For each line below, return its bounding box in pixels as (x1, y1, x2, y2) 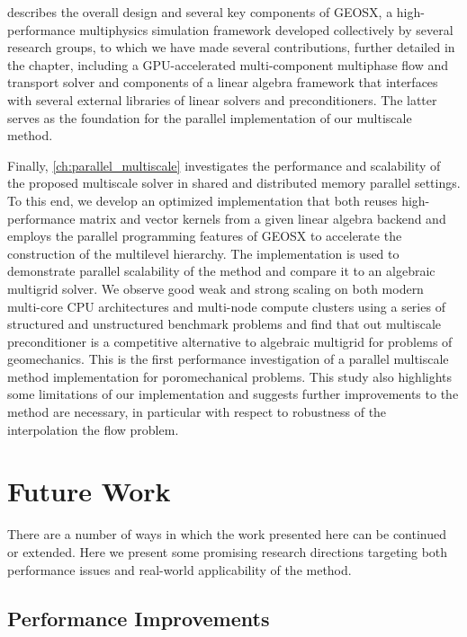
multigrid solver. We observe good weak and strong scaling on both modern (7, 279, 424, 297)
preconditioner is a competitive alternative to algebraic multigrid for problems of (7, 332, 453, 350)
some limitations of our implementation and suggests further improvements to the (7, 385, 459, 403)
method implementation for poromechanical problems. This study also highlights (7, 367, 453, 385)
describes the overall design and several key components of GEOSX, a (7, 3, 393, 21)
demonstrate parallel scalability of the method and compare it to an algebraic (7, 261, 436, 280)
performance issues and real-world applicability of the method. (7, 560, 352, 579)
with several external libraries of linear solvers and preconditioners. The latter (7, 90, 437, 109)
